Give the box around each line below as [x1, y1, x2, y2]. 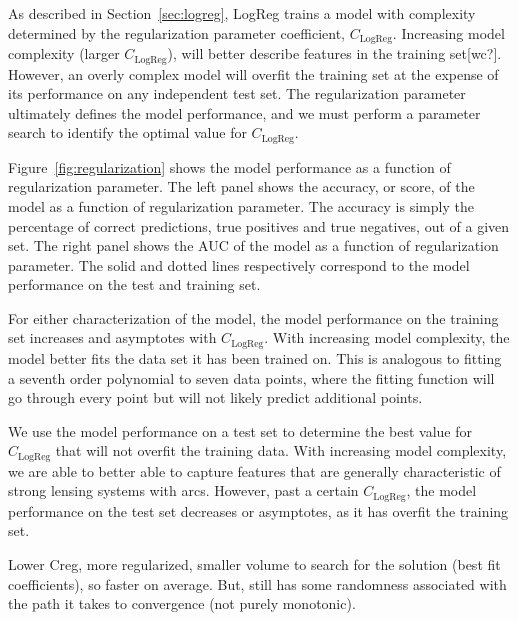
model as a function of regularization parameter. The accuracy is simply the [8, 195, 474, 216]
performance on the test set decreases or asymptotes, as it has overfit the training [8, 500, 509, 521]
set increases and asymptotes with [8, 327, 217, 348]
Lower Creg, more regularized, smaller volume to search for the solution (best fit [8, 554, 501, 574]
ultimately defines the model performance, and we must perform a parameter [8, 102, 481, 123]
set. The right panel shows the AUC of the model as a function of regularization [8, 235, 499, 256]
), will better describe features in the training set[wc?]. [167, 43, 502, 64]
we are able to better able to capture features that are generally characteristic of [8, 460, 501, 481]
